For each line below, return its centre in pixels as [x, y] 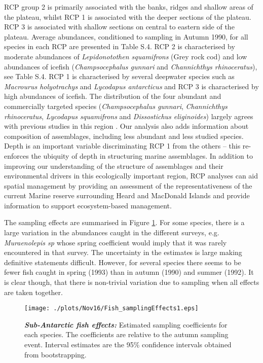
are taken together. [33, 292]
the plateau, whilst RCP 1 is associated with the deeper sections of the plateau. [128, 16]
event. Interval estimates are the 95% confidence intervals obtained [128, 344]
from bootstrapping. [55, 354]
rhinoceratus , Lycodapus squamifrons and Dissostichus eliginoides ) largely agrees [129, 116]
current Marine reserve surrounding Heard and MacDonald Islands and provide [127, 195]
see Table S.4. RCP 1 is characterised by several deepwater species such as [119, 76]
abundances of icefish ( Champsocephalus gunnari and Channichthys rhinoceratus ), [131, 66]
